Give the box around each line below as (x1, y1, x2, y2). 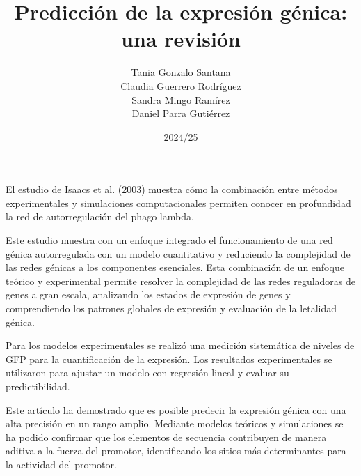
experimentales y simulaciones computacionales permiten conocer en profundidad (6, 195, 351, 210)
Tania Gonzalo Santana (131, 65, 231, 79)
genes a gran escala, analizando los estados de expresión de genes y (6, 287, 291, 302)
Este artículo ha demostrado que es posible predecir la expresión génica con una (6, 402, 346, 417)
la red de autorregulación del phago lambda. (6, 209, 194, 224)
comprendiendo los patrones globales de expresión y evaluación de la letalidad (6, 301, 337, 316)
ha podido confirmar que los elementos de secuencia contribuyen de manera (6, 429, 327, 444)
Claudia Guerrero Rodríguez (120, 78, 241, 93)
